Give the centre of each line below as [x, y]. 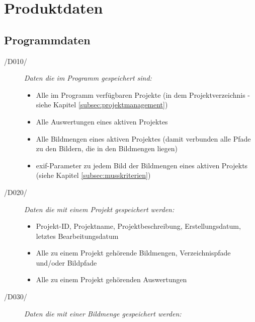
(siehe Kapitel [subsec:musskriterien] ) [93, 175]
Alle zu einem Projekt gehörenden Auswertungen [111, 279]
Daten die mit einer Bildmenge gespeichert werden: [103, 313]
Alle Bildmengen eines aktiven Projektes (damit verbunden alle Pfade [143, 138]
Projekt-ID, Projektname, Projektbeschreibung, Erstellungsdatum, [138, 226]
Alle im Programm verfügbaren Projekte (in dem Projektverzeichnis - [143, 94]
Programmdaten [47, 40]
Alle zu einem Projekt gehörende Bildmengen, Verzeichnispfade [133, 253]
